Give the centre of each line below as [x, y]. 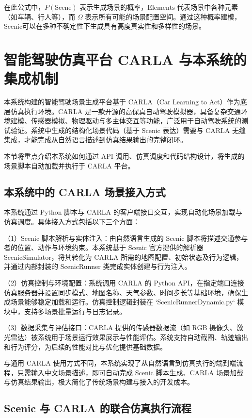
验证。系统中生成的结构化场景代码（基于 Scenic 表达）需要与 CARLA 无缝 [128, 130]
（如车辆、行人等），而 [39, 16]
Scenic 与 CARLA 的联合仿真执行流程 [98, 408]
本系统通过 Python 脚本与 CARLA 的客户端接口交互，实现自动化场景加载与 [123, 212]
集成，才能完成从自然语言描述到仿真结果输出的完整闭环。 [95, 140]
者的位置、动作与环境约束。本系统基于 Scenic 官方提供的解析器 [104, 247]
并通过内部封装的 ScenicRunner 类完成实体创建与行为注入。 [98, 266]
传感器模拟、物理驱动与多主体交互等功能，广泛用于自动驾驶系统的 [136, 121]
